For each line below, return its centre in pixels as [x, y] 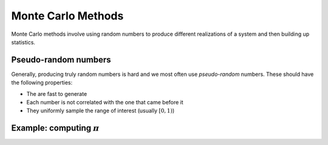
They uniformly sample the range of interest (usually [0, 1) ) [101, 111]
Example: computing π [55, 128]
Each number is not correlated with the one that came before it [105, 103]
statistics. [23, 42]
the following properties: [42, 83]
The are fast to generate [57, 93]
